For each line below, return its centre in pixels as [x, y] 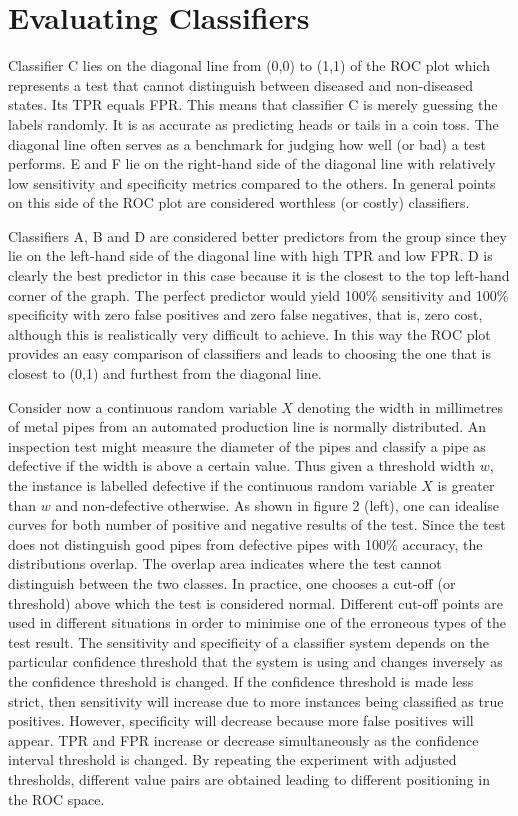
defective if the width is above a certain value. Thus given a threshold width [241, 465]
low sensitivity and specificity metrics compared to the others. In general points [252, 182]
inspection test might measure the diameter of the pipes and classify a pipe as [247, 445]
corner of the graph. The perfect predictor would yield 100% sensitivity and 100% [258, 294]
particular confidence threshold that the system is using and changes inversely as [255, 661]
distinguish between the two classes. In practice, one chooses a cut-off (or [232, 582]
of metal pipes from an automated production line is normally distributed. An [247, 426]
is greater [466, 485]
